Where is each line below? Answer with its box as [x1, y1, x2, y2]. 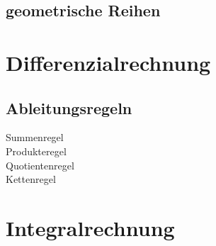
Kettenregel [6, 172, 56, 186]
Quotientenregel [6, 157, 74, 172]
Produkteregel [6, 143, 67, 158]
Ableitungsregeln [6, 96, 132, 118]
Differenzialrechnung [6, 47, 211, 77]
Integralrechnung [6, 213, 175, 242]
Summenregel [6, 130, 64, 145]
